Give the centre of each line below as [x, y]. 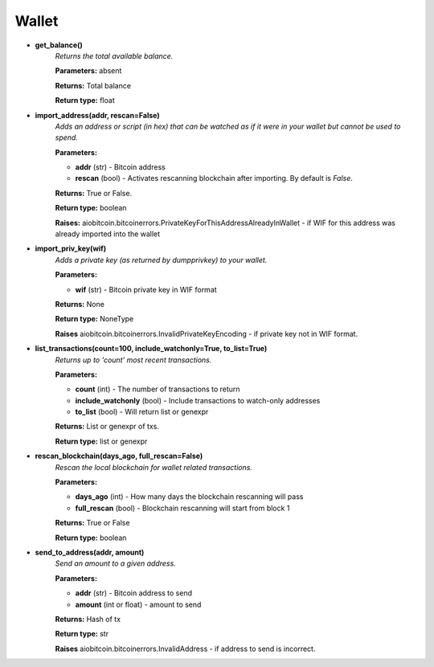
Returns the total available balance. [114, 55]
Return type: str [82, 634]
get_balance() [59, 45]
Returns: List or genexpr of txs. [107, 427]
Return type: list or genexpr [101, 441]
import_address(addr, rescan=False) [97, 115]
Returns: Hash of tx [88, 619]
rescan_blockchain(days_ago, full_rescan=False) [119, 456]
